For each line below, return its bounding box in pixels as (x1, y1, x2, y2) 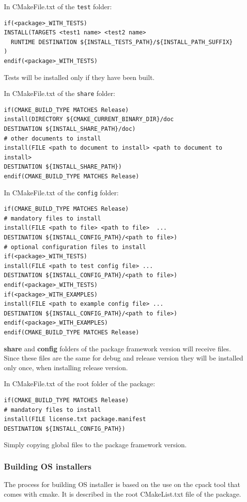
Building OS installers (4, 460, 92, 472)
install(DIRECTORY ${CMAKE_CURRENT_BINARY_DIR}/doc (4, 116, 174, 123)
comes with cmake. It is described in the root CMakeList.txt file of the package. (4, 488, 241, 499)
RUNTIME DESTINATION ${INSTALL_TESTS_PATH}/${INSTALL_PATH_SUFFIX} (11, 38, 233, 46)
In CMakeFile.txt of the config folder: (4, 187, 119, 197)
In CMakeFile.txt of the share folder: (4, 88, 115, 98)
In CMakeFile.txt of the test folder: (4, 1, 112, 11)
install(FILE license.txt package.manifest (4, 416, 146, 423)
